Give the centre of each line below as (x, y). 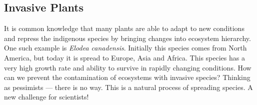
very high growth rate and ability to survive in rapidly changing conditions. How (128, 67)
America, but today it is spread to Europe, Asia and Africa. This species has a (124, 57)
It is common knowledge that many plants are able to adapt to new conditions (124, 28)
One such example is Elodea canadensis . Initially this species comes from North (125, 48)
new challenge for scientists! (46, 97)
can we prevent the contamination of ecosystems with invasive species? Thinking (127, 77)
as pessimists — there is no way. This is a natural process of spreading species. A (128, 87)
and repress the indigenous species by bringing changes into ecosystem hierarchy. (127, 38)
